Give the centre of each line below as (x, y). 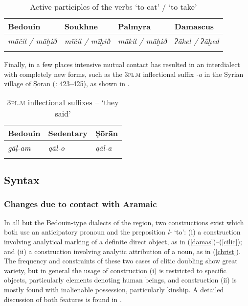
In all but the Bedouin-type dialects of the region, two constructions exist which (124, 222)
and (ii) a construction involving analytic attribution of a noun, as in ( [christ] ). (122, 251)
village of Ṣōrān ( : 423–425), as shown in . (67, 83)
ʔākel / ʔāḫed (197, 41)
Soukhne (81, 26)
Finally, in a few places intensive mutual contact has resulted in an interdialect (122, 64)
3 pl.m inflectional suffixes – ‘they (63, 102)
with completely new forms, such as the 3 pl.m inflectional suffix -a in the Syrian (124, 74)
